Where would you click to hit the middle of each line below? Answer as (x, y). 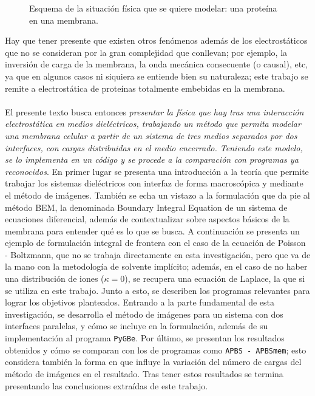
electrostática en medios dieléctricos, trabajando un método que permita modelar (153, 124)
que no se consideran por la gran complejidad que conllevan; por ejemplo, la (146, 52)
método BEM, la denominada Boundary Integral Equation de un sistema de (146, 207)
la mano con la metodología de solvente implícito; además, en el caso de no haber (156, 266)
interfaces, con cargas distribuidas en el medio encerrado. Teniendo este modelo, (154, 147)
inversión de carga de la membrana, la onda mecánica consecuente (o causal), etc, (157, 64)
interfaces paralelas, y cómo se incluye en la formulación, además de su (137, 326)
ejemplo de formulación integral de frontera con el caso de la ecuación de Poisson (155, 243)
